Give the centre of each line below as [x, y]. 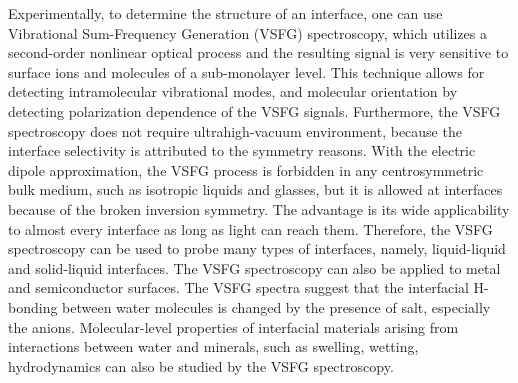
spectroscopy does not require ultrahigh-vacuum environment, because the [235, 130]
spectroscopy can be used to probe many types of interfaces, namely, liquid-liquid [257, 248]
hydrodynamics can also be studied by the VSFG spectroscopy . [201, 365]
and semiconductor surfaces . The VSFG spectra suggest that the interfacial [238, 287]
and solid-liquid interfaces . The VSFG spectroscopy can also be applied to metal [254, 267]
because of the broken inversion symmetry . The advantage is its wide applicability [259, 208]
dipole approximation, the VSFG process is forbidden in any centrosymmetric [246, 169]
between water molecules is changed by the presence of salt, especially [276, 306]
